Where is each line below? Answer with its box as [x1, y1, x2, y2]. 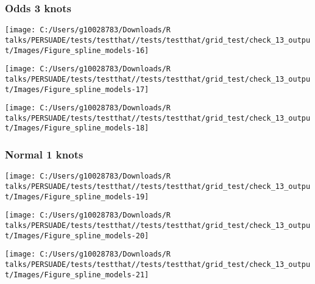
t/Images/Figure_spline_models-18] [5, 124, 149, 133]
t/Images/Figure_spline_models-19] [5, 192, 149, 201]
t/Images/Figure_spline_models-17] [5, 85, 149, 94]
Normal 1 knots [5, 147, 83, 162]
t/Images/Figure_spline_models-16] [5, 46, 149, 55]
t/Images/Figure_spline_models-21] [5, 270, 149, 279]
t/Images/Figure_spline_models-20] [5, 231, 149, 240]
